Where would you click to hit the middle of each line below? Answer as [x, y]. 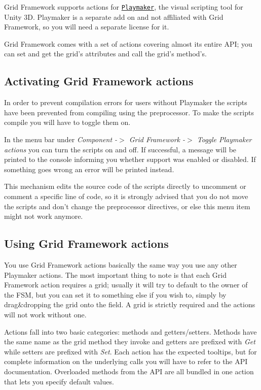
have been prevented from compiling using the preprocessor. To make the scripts [129, 112]
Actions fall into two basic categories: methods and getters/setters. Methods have [130, 331]
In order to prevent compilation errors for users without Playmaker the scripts [126, 102]
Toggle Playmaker [224, 139]
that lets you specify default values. [59, 381]
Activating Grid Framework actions [99, 81]
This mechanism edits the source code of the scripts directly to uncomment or [125, 186]
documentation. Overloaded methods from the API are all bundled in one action [129, 371]
